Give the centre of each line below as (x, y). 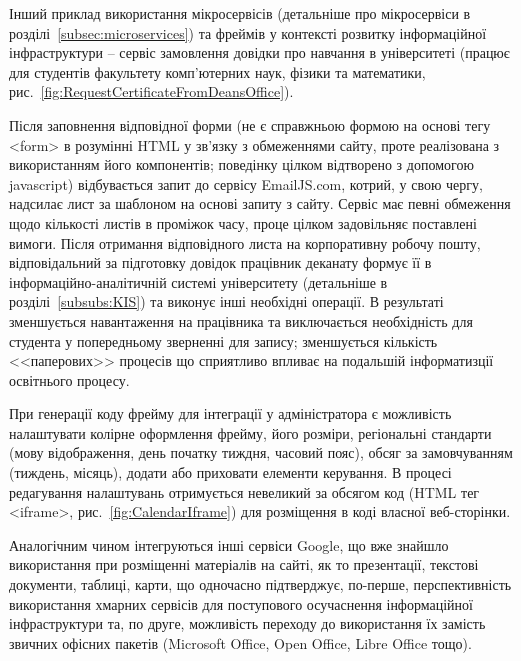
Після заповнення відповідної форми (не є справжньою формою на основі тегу (250, 124)
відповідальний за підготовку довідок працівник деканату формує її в (220, 262)
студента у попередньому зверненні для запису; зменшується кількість (223, 340)
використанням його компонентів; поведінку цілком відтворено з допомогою (241, 164)
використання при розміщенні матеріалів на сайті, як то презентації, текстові (244, 564)
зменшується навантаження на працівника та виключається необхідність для (241, 320)
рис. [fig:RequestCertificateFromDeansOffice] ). (151, 91)
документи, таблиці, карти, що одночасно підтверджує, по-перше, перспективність (260, 584)
